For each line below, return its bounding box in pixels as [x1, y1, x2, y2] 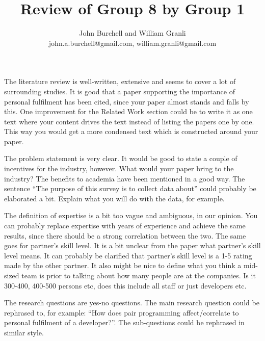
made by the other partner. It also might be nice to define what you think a [4, 260, 242, 271]
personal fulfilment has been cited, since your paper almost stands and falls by [4, 96, 249, 107]
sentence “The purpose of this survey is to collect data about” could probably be [4, 183, 256, 194]
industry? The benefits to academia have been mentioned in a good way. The [4, 173, 245, 183]
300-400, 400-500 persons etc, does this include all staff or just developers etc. [4, 280, 247, 291]
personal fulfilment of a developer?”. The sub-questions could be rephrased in [4, 317, 245, 328]
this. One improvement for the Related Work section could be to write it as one [4, 106, 253, 117]
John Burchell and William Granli [79, 28, 186, 38]
